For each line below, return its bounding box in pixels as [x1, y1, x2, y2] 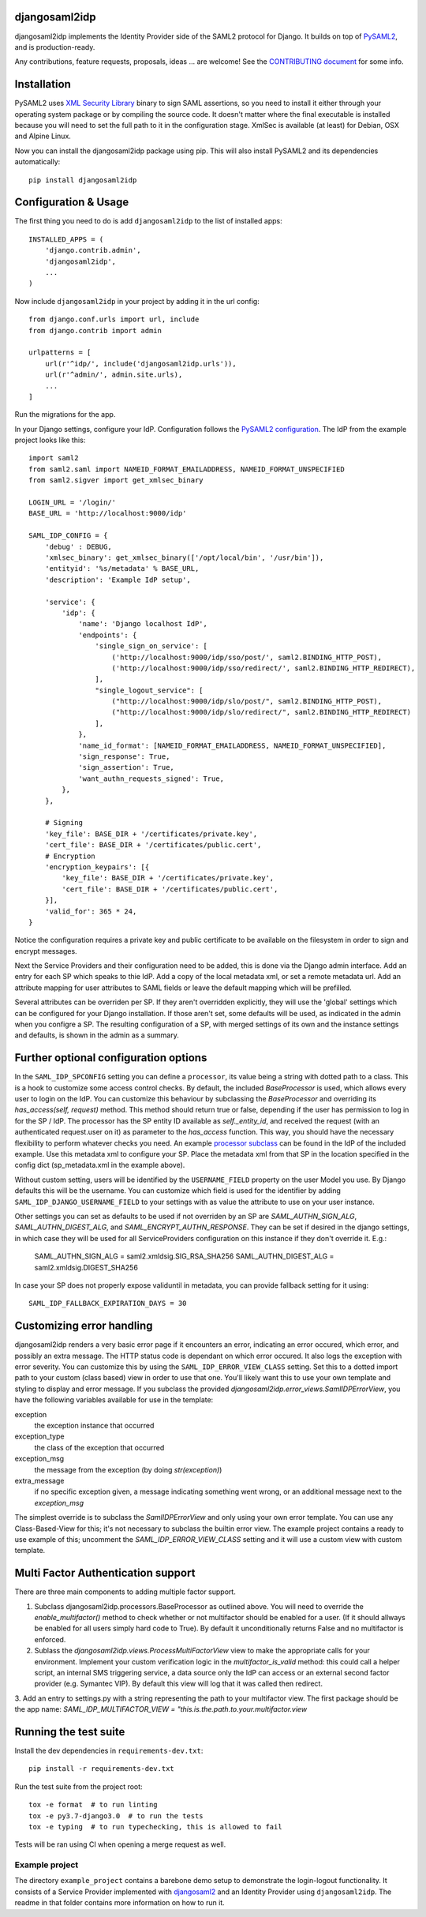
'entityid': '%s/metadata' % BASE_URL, [44, 565, 200, 573]
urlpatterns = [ [28, 348, 92, 357]
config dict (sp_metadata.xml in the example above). [14, 1161, 185, 1170]
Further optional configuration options [14, 1051, 207, 1065]
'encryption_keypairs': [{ [44, 862, 150, 872]
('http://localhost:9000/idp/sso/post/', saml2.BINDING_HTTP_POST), [111, 652, 383, 662]
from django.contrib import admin [28, 326, 162, 335]
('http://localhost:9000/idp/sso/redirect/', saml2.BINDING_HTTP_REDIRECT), [111, 663, 416, 673]
